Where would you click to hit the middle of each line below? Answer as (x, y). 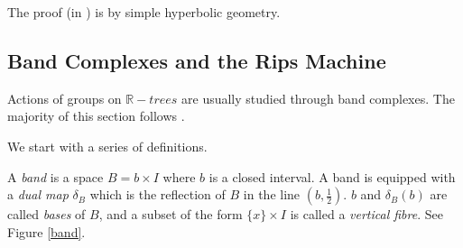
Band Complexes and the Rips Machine (197, 60)
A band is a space (56, 176)
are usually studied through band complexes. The (318, 98)
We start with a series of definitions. (107, 146)
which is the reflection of (157, 194)
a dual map (38, 194)
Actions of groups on (65, 98)
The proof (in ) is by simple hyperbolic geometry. (144, 12)
